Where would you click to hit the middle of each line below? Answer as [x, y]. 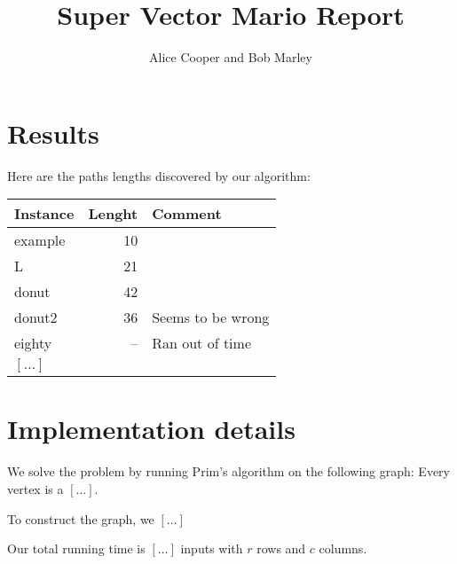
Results [53, 133]
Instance [44, 214]
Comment [187, 214]
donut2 [36, 317]
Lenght [113, 214]
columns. [343, 548]
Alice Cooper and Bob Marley [231, 57]
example [40, 240]
